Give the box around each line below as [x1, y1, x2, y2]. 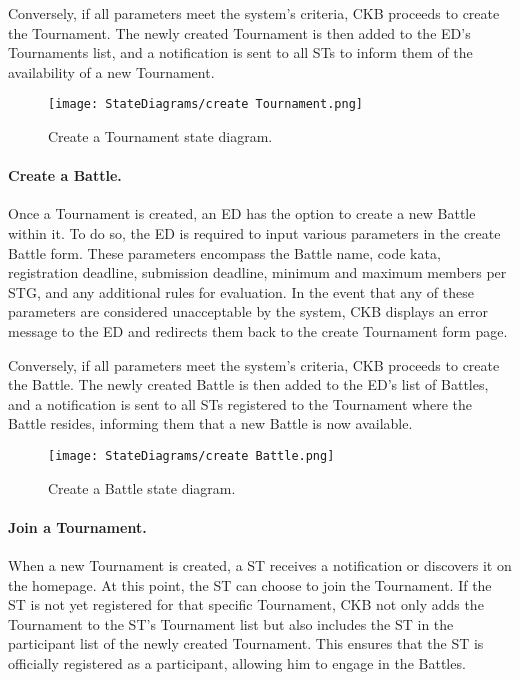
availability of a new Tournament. [8, 61, 215, 82]
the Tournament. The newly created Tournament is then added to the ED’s [8, 22, 471, 43]
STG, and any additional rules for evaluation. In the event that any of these [8, 281, 474, 302]
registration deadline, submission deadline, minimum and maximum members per [8, 262, 507, 283]
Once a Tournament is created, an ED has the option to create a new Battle [8, 203, 476, 224]
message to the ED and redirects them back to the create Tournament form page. [8, 320, 508, 341]
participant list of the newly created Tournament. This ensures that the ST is [8, 633, 484, 654]
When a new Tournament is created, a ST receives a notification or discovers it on [8, 555, 512, 575]
